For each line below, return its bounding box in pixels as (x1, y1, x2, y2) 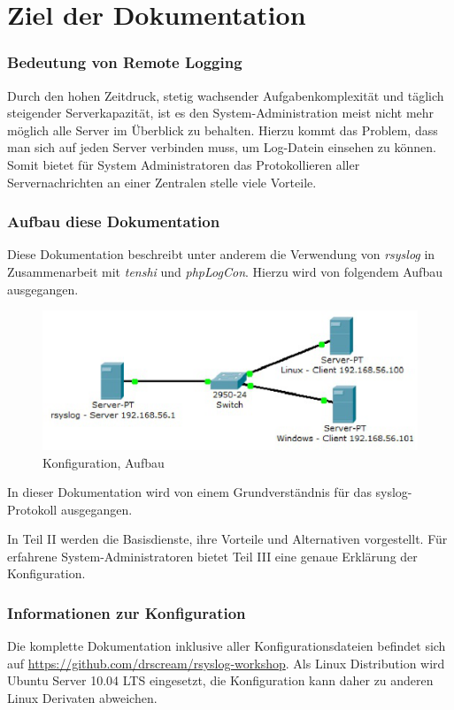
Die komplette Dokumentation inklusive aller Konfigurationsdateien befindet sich (7, 637, 446, 655)
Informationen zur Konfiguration (7, 601, 246, 623)
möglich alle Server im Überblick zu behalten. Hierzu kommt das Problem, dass (7, 120, 438, 139)
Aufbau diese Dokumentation (7, 210, 220, 233)
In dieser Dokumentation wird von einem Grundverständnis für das (7, 483, 372, 501)
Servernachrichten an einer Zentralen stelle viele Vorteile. (7, 172, 317, 191)
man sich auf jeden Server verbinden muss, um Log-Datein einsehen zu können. (7, 138, 436, 157)
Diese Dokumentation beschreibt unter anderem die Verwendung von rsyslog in (7, 245, 435, 263)
